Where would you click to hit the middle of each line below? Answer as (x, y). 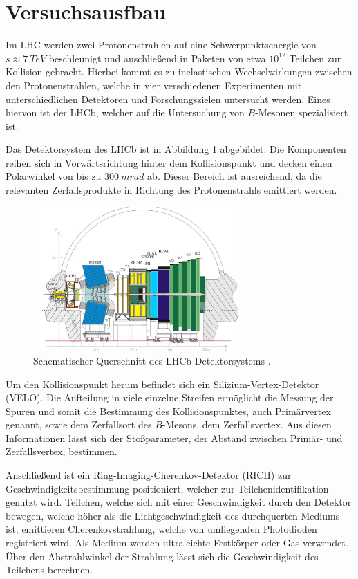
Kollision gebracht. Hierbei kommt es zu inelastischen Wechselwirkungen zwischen (179, 72)
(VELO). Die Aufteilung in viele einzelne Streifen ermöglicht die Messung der (170, 397)
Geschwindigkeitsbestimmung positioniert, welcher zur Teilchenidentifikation (167, 488)
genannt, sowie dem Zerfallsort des (79, 424)
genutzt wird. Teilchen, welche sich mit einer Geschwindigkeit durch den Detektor (179, 502)
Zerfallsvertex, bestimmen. (62, 451)
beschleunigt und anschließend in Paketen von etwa (157, 58)
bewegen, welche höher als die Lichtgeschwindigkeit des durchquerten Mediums (173, 515)
